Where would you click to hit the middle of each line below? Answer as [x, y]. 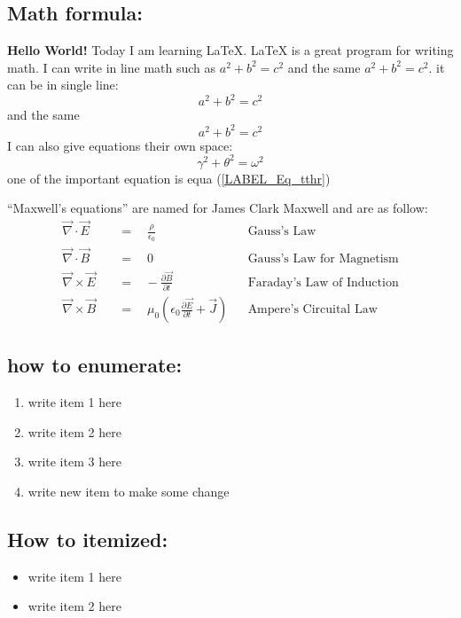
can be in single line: [63, 85]
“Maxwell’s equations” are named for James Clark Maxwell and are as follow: [218, 208]
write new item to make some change [129, 492]
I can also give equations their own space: [120, 145]
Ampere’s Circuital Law [313, 310]
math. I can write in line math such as [112, 67]
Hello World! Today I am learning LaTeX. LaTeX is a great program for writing [230, 50]
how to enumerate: [95, 365]
